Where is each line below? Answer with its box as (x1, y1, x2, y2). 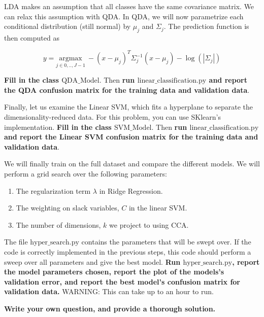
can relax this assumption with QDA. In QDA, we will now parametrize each (4, 11, 244, 21)
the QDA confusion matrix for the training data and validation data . (4, 84, 250, 95)
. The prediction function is (163, 21, 249, 31)
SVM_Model (114, 124, 152, 131)
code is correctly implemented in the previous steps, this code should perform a (4, 246, 251, 257)
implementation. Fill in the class (4, 121, 112, 132)
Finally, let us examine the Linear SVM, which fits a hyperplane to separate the (4, 101, 253, 112)
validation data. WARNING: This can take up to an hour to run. (4, 286, 214, 297)
